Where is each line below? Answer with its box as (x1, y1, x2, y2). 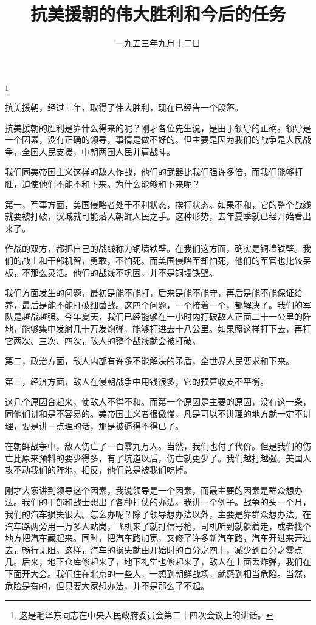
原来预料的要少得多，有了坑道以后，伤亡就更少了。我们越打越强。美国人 (21, 451, 311, 464)
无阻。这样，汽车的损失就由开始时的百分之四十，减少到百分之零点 (38, 543, 303, 556)
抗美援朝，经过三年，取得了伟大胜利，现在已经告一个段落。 (5, 101, 243, 114)
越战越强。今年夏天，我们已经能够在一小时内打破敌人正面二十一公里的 (21, 310, 303, 323)
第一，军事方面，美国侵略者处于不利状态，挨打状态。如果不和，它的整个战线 (5, 198, 311, 210)
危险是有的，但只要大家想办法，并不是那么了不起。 (5, 579, 209, 592)
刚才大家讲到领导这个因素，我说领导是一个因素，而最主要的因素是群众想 (5, 483, 294, 496)
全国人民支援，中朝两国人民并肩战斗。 (21, 145, 175, 157)
